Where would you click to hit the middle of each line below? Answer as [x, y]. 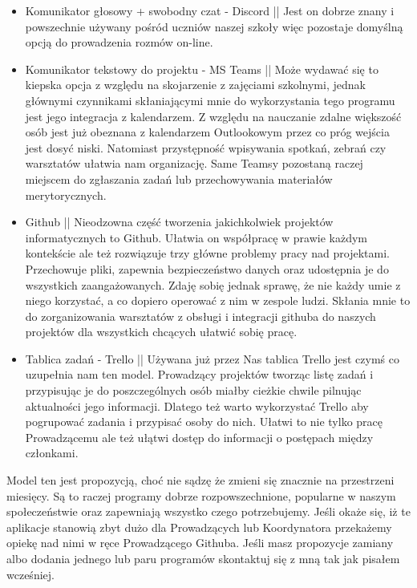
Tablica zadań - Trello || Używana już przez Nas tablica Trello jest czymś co [212, 358]
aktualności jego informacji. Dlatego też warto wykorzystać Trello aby [197, 406]
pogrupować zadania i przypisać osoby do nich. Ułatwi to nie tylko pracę [204, 422]
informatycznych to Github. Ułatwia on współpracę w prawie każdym [196, 237]
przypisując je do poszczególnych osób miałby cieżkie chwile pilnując [193, 390]
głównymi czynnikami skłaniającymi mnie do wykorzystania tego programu [210, 100]
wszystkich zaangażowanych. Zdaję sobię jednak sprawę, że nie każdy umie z [213, 284]
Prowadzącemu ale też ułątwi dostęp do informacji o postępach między [199, 437]
